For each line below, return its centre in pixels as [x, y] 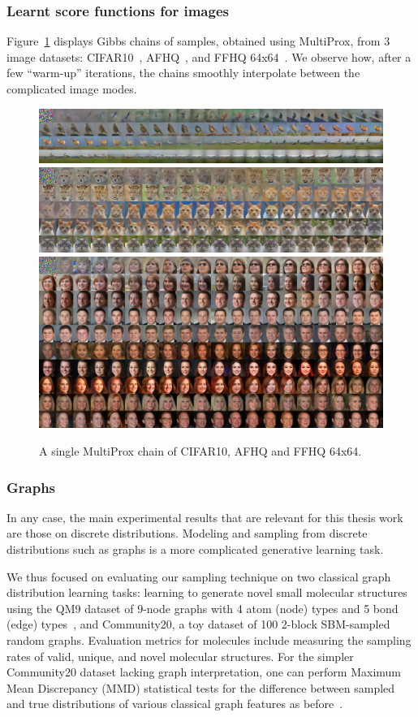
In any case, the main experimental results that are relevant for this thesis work [205, 517]
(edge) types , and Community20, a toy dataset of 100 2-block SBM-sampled [198, 624]
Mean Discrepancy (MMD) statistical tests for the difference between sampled [201, 687]
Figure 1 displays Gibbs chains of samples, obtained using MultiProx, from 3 [198, 41]
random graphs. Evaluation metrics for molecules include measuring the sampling [209, 639]
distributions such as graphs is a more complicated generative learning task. [195, 549]
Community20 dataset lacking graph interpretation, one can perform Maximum [204, 672]
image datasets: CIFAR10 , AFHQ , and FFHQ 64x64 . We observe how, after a [209, 56]
